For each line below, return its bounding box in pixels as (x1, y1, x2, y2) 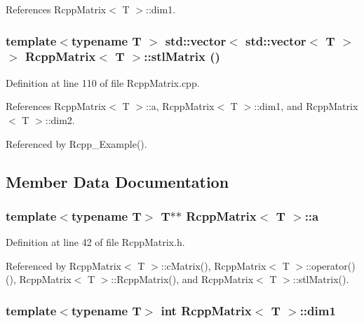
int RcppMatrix (161, 301, 252, 319)
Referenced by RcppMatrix (6, 258, 121, 273)
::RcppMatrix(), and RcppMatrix (111, 272, 254, 287)
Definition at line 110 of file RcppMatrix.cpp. (6, 75, 200, 90)
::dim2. (45, 112, 75, 127)
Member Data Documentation (6, 170, 229, 192)
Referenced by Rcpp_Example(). (6, 136, 147, 151)
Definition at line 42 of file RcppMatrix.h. (6, 235, 185, 249)
